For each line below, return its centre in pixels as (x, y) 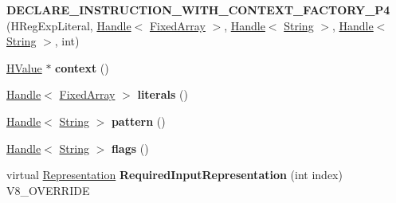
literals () (163, 94)
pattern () (138, 121)
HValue (24, 67)
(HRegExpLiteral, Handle (69, 25)
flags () (130, 148)
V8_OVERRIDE (48, 190)
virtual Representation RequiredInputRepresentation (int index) (174, 175)
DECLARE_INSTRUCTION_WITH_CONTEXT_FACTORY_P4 (198, 10)
